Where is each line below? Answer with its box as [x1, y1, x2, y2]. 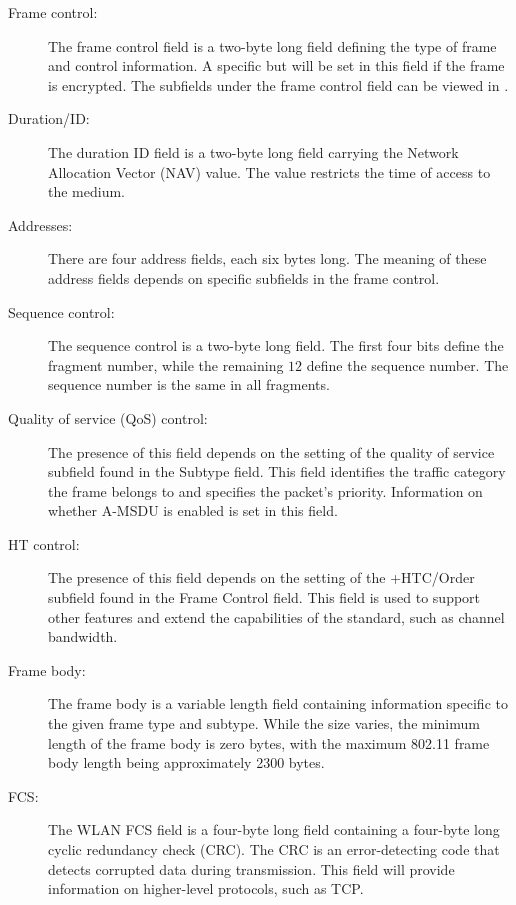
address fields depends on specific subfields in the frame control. [48, 267, 440, 288]
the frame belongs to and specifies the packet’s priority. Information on [48, 480, 483, 501]
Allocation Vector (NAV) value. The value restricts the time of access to [48, 161, 491, 182]
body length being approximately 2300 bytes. [48, 752, 325, 773]
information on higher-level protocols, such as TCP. [48, 878, 364, 899]
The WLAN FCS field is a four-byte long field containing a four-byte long [48, 819, 500, 840]
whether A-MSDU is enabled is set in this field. [48, 500, 338, 521]
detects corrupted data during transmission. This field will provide [48, 858, 455, 879]
